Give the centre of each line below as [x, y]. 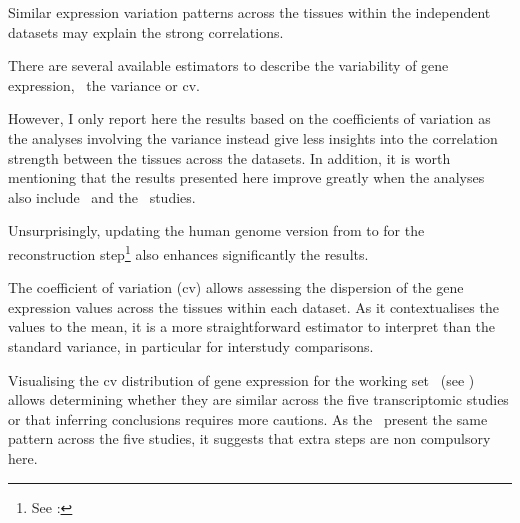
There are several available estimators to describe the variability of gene [228, 65]
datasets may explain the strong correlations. [146, 31]
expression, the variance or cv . [104, 84]
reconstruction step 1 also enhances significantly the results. [188, 252]
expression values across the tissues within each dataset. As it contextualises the [253, 306]
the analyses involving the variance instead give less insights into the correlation [253, 137]
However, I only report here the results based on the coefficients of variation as [249, 118]
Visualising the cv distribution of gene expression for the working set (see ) [241, 379]
